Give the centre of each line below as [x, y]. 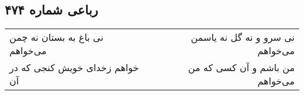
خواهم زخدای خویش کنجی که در [74, 68]
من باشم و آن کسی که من [241, 68]
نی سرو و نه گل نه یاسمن [243, 37]
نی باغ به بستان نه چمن [56, 37]
